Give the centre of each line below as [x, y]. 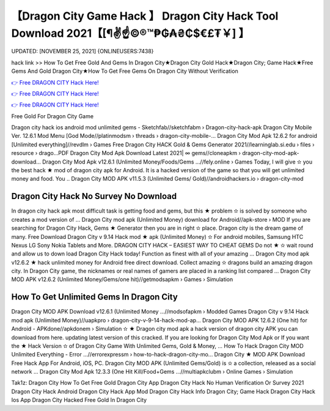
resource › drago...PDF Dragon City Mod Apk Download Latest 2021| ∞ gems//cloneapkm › [126, 153]
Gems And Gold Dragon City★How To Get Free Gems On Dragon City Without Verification [125, 71]
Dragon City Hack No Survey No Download [94, 196]
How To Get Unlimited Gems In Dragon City [95, 297]
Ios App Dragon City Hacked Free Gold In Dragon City [79, 400]
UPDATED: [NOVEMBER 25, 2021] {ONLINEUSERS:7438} [82, 51]
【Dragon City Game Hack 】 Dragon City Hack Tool [145, 16]
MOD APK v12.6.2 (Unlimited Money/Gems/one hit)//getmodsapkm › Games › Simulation [122, 279]
